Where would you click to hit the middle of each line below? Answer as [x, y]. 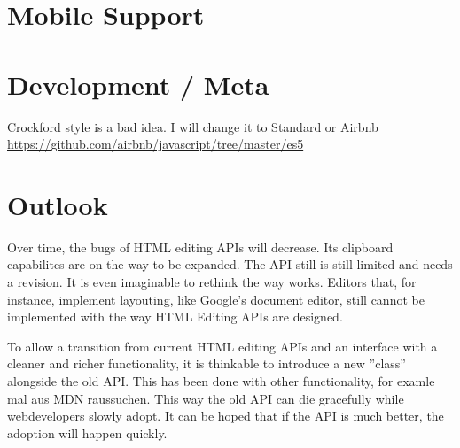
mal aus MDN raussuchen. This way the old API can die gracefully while [206, 398]
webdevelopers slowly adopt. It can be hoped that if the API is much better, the [226, 416]
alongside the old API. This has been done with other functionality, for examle [221, 380]
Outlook [58, 204]
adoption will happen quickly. [87, 433]
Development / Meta [138, 84]
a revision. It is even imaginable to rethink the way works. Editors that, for [212, 282]
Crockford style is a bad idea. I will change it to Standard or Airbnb [193, 126]
